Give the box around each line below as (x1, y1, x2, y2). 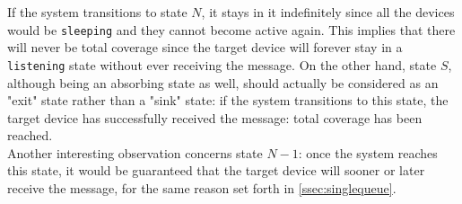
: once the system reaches (298, 143, 438, 162)
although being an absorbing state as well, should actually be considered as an (7, 73, 439, 92)
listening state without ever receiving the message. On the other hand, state (7, 55, 437, 74)
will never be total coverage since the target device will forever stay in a (7, 38, 403, 57)
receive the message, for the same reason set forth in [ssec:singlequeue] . (7, 179, 397, 198)
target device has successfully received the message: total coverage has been (7, 108, 423, 127)
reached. (7, 126, 53, 145)
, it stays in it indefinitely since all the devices (201, 3, 455, 21)
